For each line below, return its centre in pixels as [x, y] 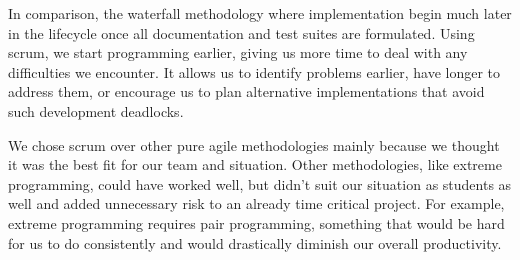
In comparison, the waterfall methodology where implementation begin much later [260, 13]
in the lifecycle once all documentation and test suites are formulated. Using [241, 32]
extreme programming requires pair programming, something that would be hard [256, 222]
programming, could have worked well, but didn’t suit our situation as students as [260, 183]
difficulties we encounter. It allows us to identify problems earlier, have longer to [254, 71]
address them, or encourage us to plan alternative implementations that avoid [246, 91]
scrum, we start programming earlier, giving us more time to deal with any [238, 52]
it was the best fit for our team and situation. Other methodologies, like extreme [255, 164]
